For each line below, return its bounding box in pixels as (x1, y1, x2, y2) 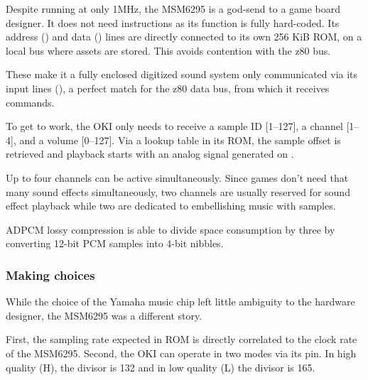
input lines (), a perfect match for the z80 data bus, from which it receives (6, 80, 330, 95)
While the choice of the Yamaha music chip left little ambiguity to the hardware (6, 294, 355, 309)
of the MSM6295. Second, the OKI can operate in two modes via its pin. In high (6, 345, 357, 360)
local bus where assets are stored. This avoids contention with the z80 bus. (6, 43, 331, 58)
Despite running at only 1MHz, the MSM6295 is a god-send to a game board (6, 1, 341, 16)
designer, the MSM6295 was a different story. (6, 308, 202, 322)
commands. (6, 94, 55, 109)
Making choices (6, 266, 95, 283)
